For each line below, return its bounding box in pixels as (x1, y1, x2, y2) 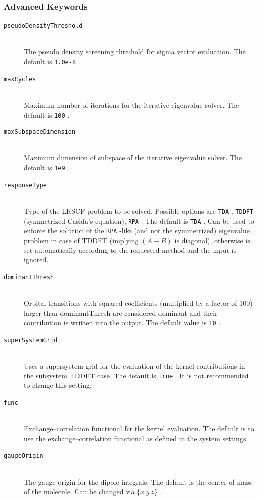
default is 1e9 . (24, 162, 70, 173)
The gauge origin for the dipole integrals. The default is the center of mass (24, 476, 252, 487)
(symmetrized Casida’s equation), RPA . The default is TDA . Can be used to (24, 215, 254, 226)
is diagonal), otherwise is (174, 235, 250, 245)
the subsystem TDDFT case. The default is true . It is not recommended (24, 370, 249, 380)
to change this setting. (24, 380, 92, 390)
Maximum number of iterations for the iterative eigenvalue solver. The (24, 99, 239, 110)
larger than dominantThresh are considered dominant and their (24, 307, 218, 318)
